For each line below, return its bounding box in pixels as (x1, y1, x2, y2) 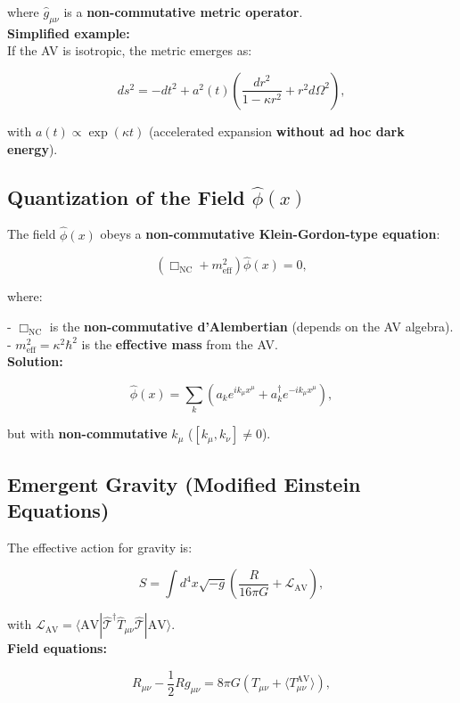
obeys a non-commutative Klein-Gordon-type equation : (100, 225, 440, 243)
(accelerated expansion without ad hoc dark (148, 121, 405, 140)
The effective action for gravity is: (7, 537, 193, 556)
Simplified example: (7, 23, 130, 42)
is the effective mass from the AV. (81, 334, 278, 353)
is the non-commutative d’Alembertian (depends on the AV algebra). (49, 317, 454, 335)
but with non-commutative (7, 424, 168, 443)
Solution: (7, 352, 63, 371)
